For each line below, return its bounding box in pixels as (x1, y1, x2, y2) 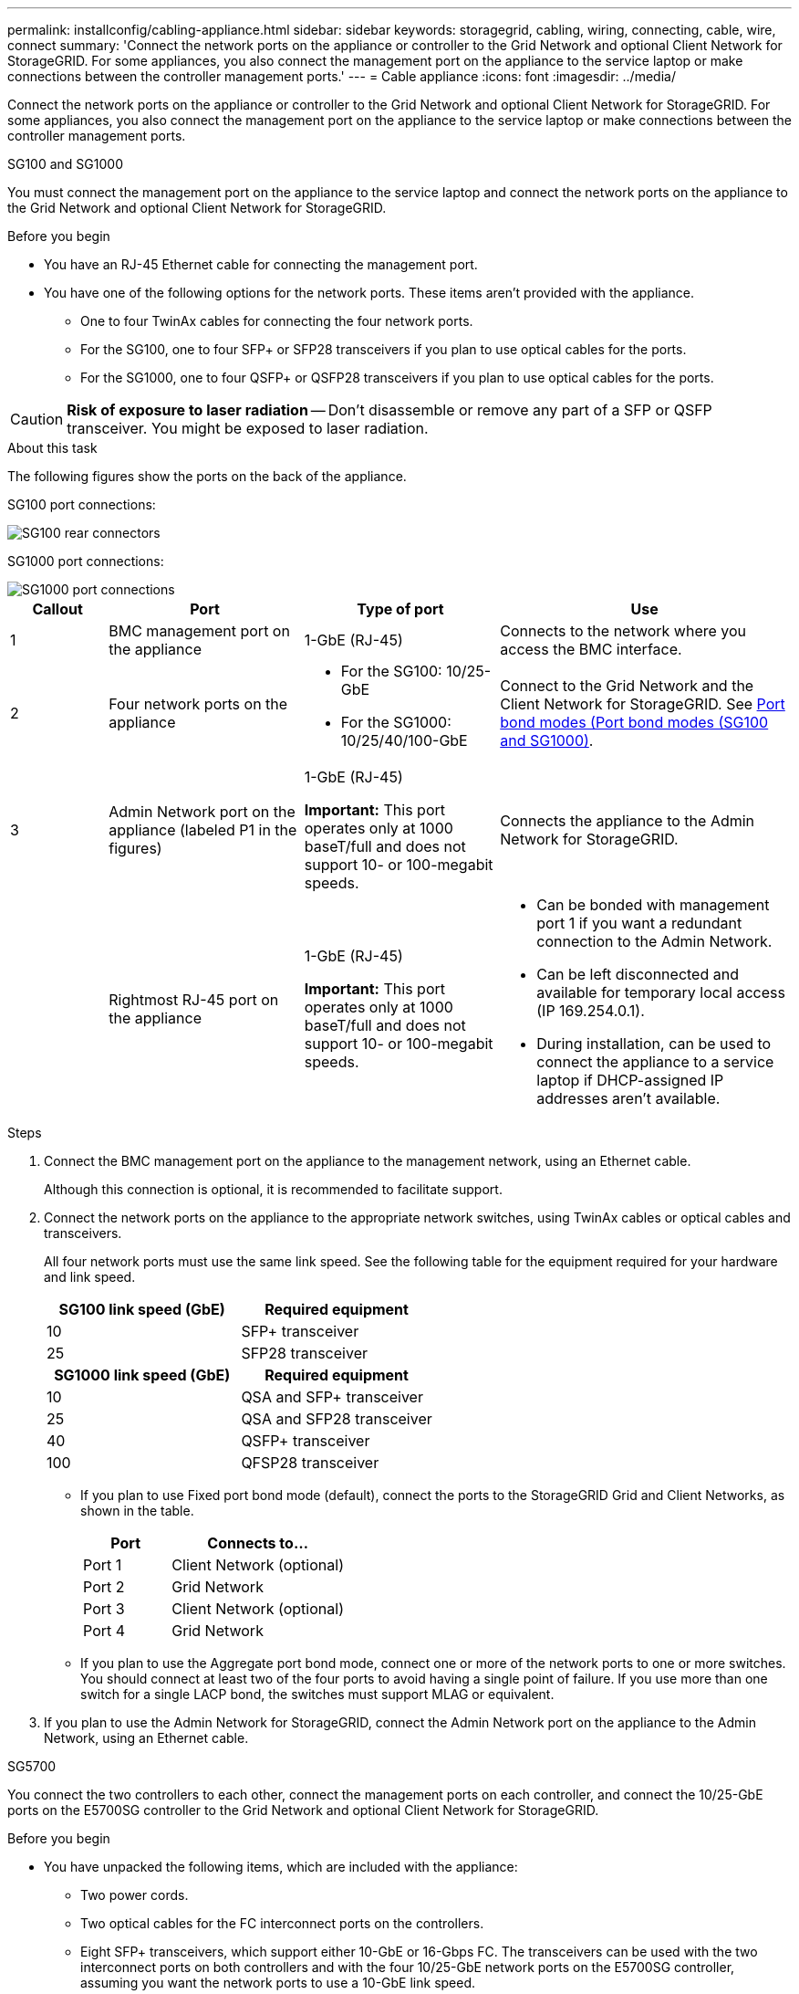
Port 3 (83, 1600, 125, 1618)
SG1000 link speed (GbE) (54, 1366, 231, 1384)
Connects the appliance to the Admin (500, 812, 755, 830)
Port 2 (83, 1578, 125, 1596)
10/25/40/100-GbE (340, 731, 468, 750)
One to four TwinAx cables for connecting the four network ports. (80, 313, 473, 329)
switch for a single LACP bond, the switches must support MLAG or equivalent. (80, 1686, 555, 1702)
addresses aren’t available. (536, 1089, 721, 1107)
